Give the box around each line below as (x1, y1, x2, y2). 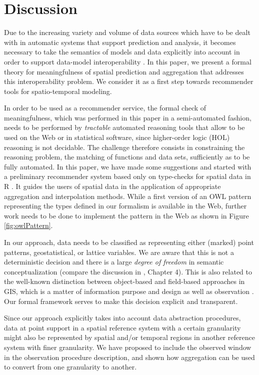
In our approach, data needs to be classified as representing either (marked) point (4, 237, 254, 247)
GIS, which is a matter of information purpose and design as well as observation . (4, 285, 254, 296)
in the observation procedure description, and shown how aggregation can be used (4, 351, 255, 362)
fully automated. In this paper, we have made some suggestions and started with (4, 161, 251, 171)
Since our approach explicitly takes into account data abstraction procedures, (4, 312, 241, 323)
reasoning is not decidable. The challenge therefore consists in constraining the (4, 141, 245, 152)
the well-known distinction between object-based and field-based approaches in (4, 276, 245, 286)
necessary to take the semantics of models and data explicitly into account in (4, 46, 240, 57)
